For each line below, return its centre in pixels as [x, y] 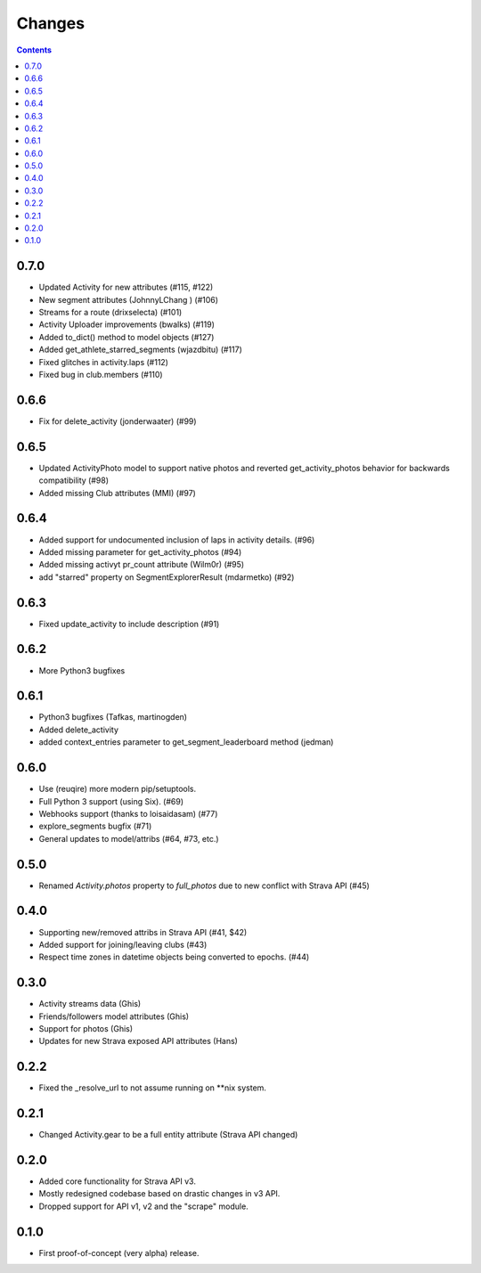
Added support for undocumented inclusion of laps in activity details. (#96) [177, 540]
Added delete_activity [79, 730]
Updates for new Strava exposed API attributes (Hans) [138, 1041]
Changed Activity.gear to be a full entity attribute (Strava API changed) [168, 1135]
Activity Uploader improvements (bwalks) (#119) [127, 324]
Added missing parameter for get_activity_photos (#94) [140, 551]
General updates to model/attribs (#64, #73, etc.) [129, 838]
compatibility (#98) [74, 480]
